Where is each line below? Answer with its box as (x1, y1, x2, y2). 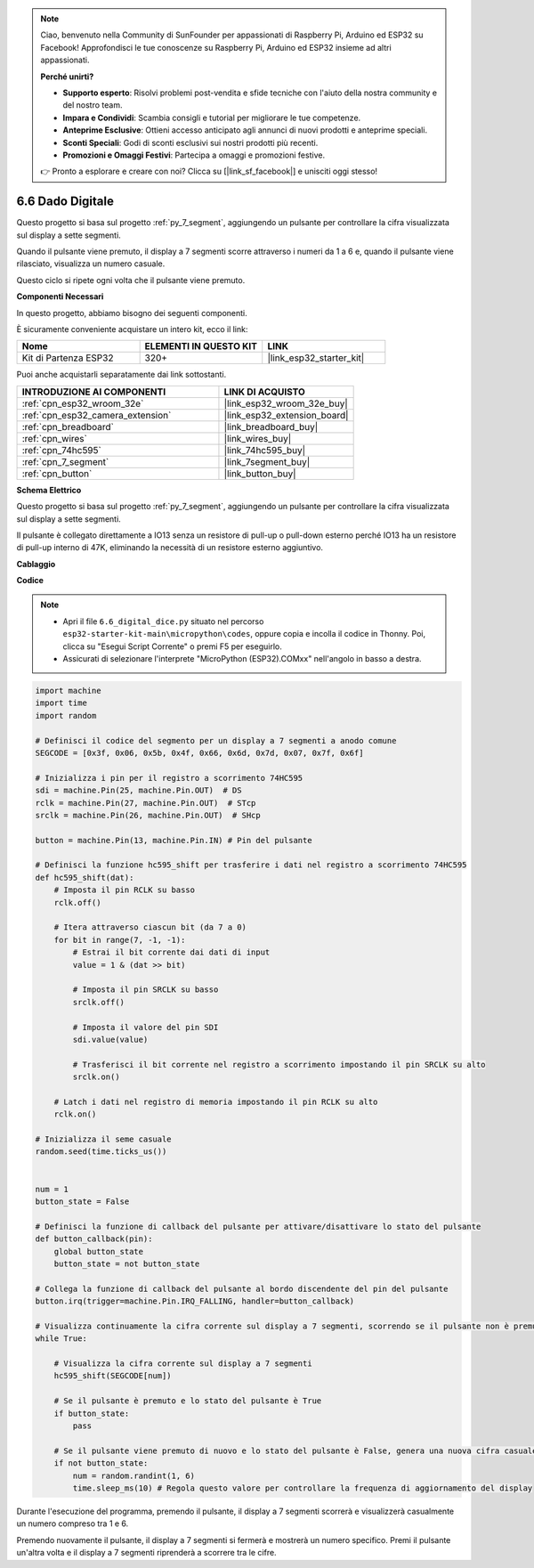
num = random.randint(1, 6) (72, 1470, 196, 1481)
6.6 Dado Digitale (16, 194, 115, 209)
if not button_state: (53, 1458, 149, 1468)
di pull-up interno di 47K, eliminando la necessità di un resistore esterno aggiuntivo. (16, 542, 324, 553)
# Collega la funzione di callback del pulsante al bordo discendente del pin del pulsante (35, 1283, 449, 1294)
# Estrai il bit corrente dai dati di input (72, 947, 271, 957)
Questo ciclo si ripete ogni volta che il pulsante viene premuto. (16, 274, 246, 285)
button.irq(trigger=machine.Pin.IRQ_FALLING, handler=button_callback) (35, 1296, 355, 1306)
